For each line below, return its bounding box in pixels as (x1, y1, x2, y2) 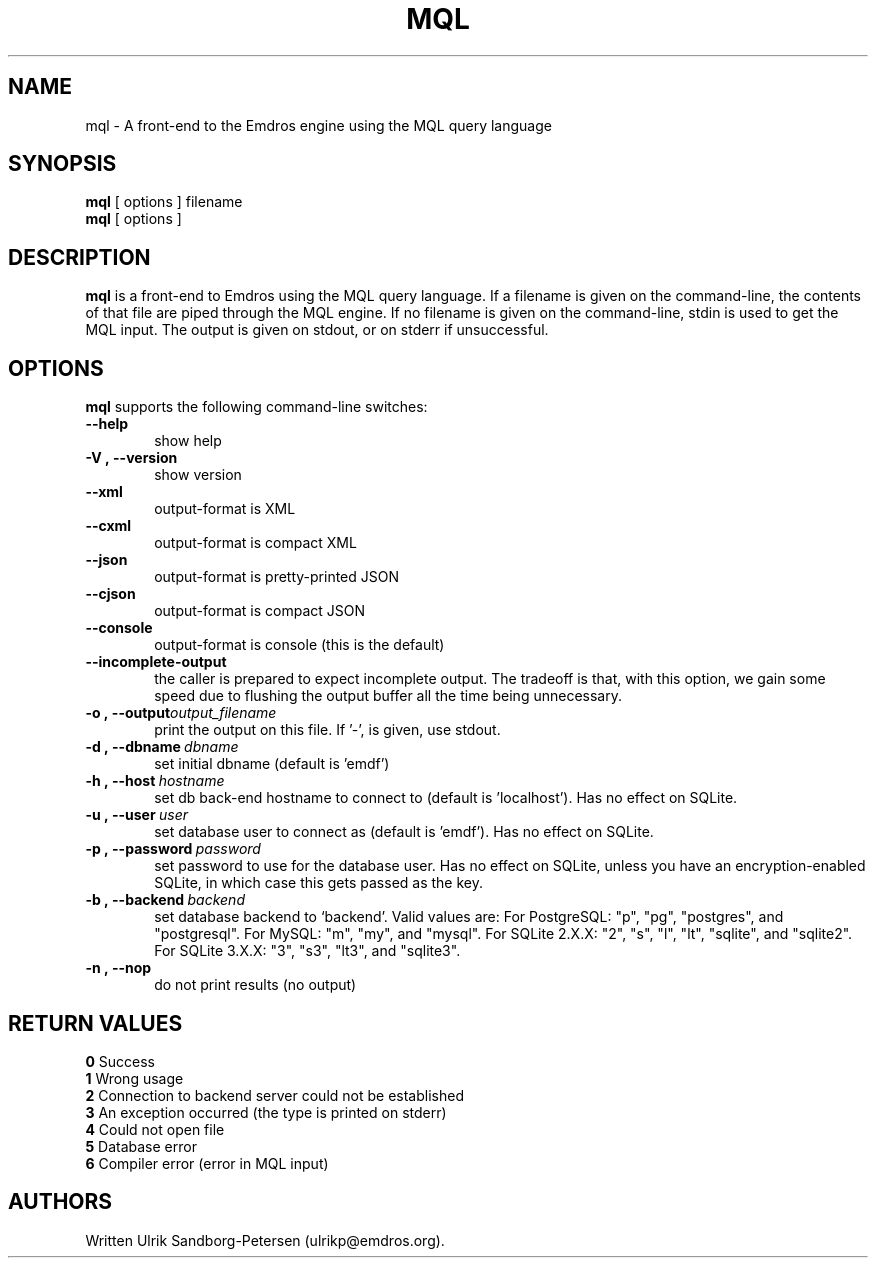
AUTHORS (8, 1189, 113, 1215)
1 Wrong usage (85, 1069, 184, 1087)
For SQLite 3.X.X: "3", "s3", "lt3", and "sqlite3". (154, 942, 461, 960)
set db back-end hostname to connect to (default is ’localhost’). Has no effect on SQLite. (154, 789, 738, 807)
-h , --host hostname (85, 772, 225, 790)
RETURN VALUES (8, 1010, 183, 1036)
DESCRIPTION (8, 244, 151, 270)
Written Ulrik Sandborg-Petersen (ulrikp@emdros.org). (85, 1231, 445, 1249)
